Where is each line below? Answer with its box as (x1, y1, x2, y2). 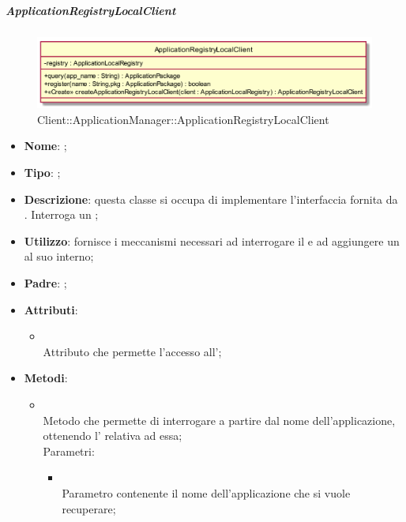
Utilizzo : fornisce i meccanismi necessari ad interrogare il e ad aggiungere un (24, 232, 400, 249)
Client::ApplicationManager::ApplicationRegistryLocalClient (37, 111, 329, 127)
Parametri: (43, 442, 95, 459)
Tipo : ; (24, 164, 61, 181)
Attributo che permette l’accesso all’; (43, 343, 222, 359)
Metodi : (24, 370, 68, 386)
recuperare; (62, 500, 116, 516)
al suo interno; (24, 248, 94, 265)
